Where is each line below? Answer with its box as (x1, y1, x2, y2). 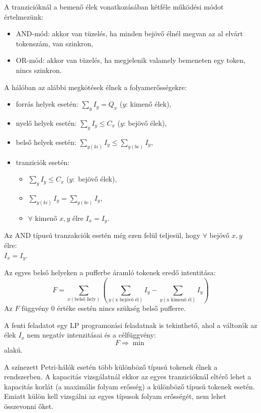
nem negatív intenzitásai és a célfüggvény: (27, 329, 156, 340)
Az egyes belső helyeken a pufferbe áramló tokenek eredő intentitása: (4, 267, 216, 277)
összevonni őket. (4, 401, 54, 411)
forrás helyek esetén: (16, 99, 78, 109)
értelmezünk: (4, 11, 44, 22)
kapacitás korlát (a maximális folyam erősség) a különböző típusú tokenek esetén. (4, 381, 255, 391)
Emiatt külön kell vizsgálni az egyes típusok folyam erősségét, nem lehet (4, 391, 226, 401)
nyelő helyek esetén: (16, 117, 77, 128)
